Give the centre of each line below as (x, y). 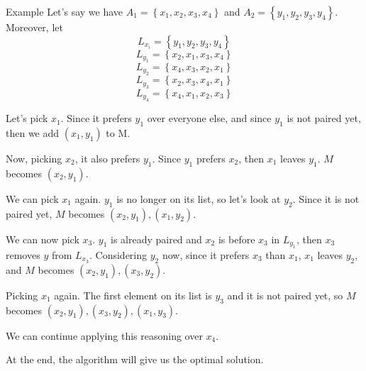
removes (23, 255)
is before (237, 239)
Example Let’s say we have (65, 11)
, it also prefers (107, 159)
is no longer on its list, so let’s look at (199, 198)
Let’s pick (27, 118)
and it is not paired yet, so (285, 295)
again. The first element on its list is (133, 295)
